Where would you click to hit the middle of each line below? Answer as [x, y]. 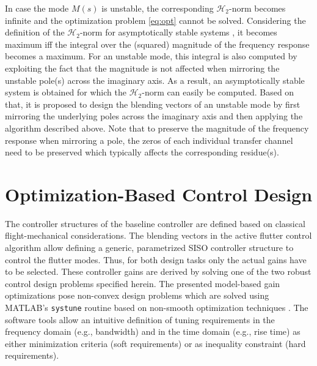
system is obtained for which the [66, 92]
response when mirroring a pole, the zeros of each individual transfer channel [149, 140]
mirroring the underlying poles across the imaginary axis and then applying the [154, 116]
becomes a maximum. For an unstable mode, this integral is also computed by [151, 56]
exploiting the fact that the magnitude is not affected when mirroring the [142, 68]
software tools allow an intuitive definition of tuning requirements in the [140, 319]
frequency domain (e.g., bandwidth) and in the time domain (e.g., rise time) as [153, 331]
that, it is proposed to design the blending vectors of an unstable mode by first [153, 104]
